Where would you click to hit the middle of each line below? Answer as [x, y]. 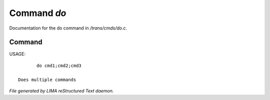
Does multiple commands [47, 79]
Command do [38, 13]
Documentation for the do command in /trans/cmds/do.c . [68, 28]
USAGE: [17, 54]
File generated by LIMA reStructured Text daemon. [61, 91]
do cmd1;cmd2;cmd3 [59, 65]
